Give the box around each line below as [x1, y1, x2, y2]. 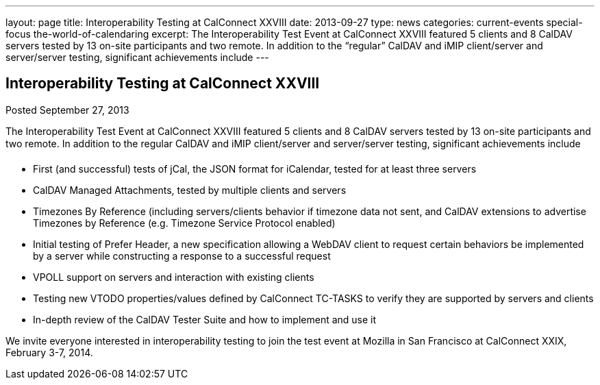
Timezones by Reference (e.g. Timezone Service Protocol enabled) [33, 216, 336, 229]
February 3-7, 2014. [5, 346, 93, 358]
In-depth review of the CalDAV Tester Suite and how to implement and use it [33, 313, 377, 325]
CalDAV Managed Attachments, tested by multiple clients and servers [33, 184, 347, 196]
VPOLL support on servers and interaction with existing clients [33, 271, 314, 283]
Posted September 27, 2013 [5, 103, 129, 116]
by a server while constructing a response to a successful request [33, 249, 331, 262]
